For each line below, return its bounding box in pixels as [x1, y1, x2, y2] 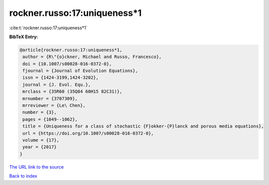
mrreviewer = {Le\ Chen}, [22, 103, 86, 109]
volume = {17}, [22, 137, 60, 143]
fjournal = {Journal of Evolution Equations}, [22, 68, 138, 74]
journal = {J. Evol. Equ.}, [22, 82, 91, 87]
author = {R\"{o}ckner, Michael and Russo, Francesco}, [22, 54, 162, 60]
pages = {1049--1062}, [22, 117, 78, 122]
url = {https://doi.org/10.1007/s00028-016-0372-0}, [22, 130, 154, 136]
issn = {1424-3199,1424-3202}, [22, 75, 99, 80]
